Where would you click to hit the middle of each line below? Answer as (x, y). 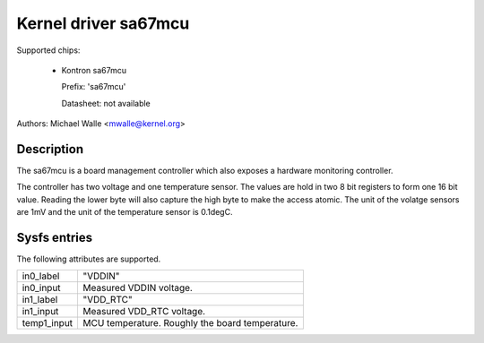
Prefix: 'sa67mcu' (94, 87)
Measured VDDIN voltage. (138, 288)
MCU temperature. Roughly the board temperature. (190, 323)
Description (50, 149)
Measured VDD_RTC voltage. (144, 312)
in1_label (40, 300)
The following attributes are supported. (89, 259)
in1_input (40, 312)
